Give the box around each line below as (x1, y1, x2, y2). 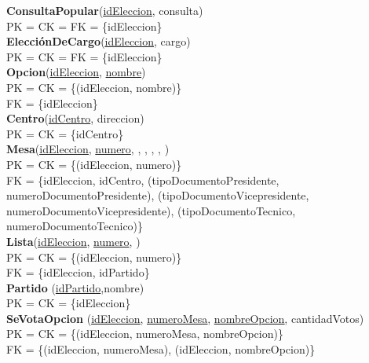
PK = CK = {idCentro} (6, 125, 124, 141)
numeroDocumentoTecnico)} (6, 218, 144, 234)
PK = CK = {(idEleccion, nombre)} (6, 79, 182, 95)
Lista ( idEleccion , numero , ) (6, 233, 141, 249)
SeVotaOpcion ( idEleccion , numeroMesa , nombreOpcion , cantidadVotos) (6, 310, 364, 326)
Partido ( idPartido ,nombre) (6, 279, 144, 295)
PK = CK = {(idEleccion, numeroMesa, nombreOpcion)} (6, 325, 283, 342)
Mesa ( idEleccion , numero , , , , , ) (6, 141, 170, 157)
